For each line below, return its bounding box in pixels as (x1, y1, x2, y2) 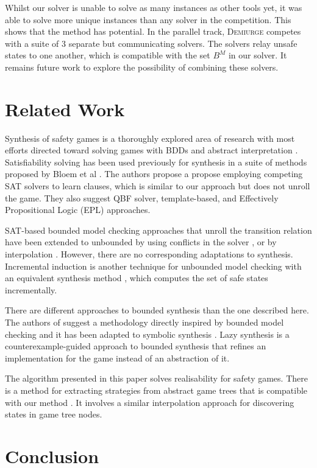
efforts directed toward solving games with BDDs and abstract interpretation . (5, 144, 298, 156)
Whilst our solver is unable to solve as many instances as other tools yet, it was (5, 1, 302, 13)
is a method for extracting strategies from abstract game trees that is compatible (5, 383, 308, 396)
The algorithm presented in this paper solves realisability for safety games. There (5, 372, 308, 385)
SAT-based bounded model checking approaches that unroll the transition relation (5, 223, 312, 236)
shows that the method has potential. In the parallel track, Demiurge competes (5, 25, 301, 38)
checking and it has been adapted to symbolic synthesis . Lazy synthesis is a (5, 327, 290, 340)
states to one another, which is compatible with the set (5, 49, 210, 61)
